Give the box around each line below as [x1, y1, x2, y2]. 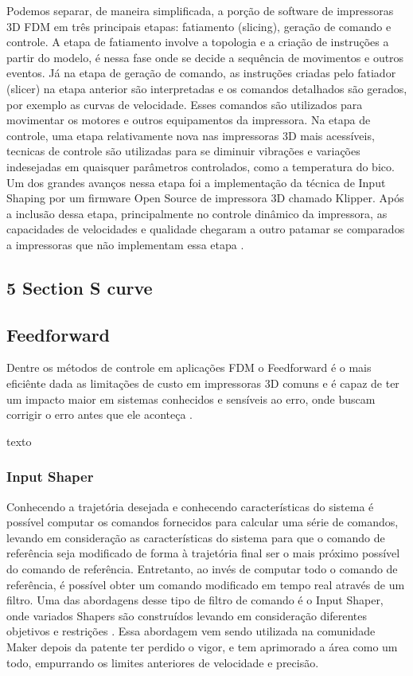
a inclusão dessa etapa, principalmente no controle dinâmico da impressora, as [6, 205, 388, 221]
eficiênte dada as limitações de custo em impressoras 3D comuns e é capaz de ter [6, 375, 399, 392]
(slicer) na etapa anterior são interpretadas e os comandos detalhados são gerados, [6, 80, 407, 96]
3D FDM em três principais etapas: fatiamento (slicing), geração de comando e [6, 18, 392, 34]
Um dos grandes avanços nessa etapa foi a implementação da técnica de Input [6, 174, 386, 190]
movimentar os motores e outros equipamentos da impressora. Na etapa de [6, 111, 371, 128]
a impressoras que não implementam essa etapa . [6, 236, 244, 252]
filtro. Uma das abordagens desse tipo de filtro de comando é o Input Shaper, [6, 592, 384, 608]
